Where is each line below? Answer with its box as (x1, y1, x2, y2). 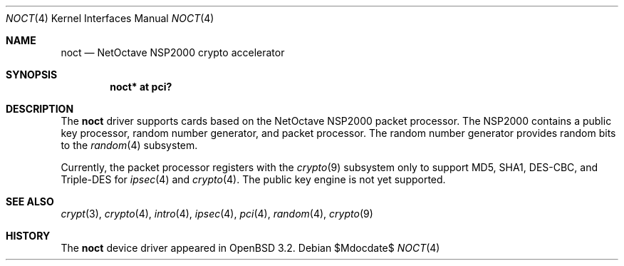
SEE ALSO (6, 195, 54, 208)
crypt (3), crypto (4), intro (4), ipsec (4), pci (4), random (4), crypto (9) (61, 208, 373, 220)
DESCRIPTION (6, 103, 74, 115)
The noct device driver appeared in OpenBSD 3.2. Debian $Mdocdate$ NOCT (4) (61, 242, 440, 254)
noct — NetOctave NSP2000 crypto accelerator (61, 46, 285, 58)
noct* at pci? (110, 81, 172, 93)
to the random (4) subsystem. (61, 139, 198, 151)
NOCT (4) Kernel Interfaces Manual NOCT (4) (6, 12, 214, 24)
